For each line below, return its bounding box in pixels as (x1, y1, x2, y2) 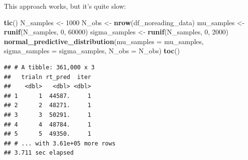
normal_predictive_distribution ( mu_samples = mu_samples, (4, 36, 204, 46)
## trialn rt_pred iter (4, 73, 91, 80)
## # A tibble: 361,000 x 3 (4, 64, 95, 71)
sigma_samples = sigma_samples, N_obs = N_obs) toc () (4, 46, 180, 56)
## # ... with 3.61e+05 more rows (4, 140, 116, 147)
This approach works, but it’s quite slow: (4, 1, 126, 11)
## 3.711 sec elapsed (4, 149, 74, 157)
